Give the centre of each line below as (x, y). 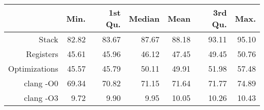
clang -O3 (41, 98)
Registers (42, 54)
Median (144, 18)
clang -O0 (41, 83)
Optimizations (33, 68)
